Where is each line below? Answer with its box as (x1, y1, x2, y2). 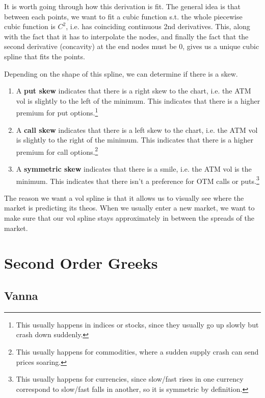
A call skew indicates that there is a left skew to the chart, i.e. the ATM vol (16, 124, 258, 135)
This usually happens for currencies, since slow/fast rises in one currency (16, 373, 244, 384)
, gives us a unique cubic (182, 41, 259, 52)
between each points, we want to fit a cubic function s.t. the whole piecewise (4, 11, 243, 21)
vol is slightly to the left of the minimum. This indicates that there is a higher (16, 95, 260, 106)
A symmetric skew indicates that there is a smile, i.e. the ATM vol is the (16, 163, 252, 174)
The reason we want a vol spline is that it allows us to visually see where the (4, 192, 244, 203)
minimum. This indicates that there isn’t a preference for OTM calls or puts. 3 (16, 174, 259, 186)
